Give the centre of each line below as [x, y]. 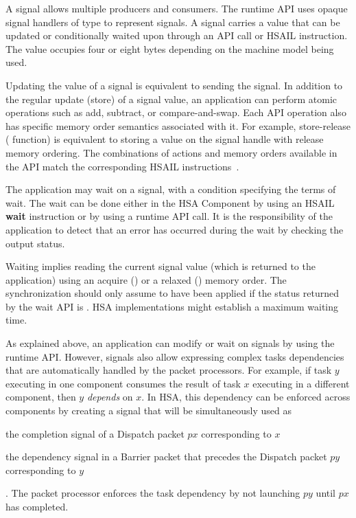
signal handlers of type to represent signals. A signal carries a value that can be [173, 22]
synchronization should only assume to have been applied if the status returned [172, 293]
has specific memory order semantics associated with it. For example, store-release [178, 125]
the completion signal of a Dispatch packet [95, 433]
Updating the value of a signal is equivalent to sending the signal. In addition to [174, 85]
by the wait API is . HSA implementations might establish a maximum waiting [172, 306]
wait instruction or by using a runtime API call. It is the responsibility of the [169, 216]
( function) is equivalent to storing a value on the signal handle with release [165, 139]
